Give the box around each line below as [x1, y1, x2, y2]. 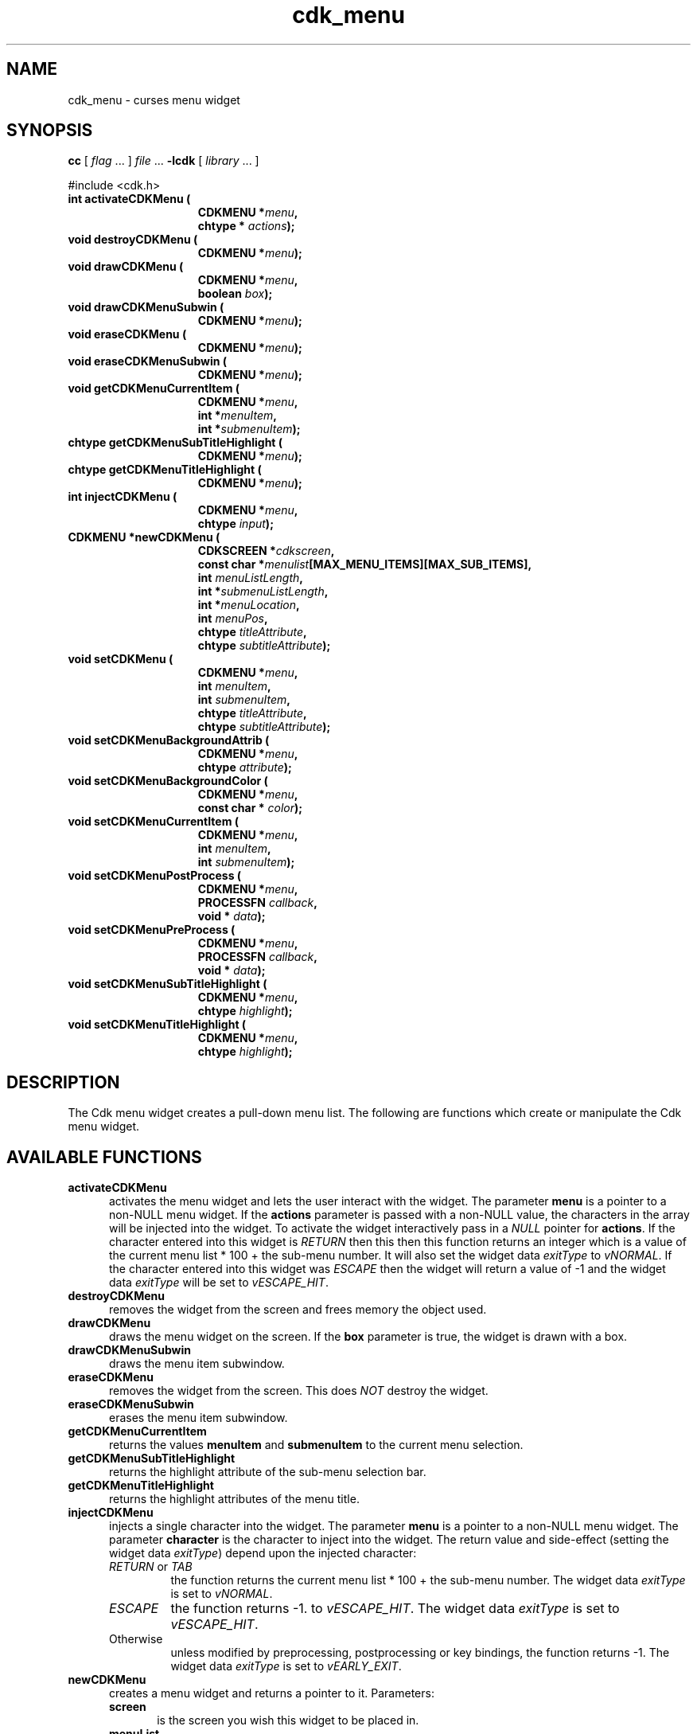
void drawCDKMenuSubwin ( [68, 300, 224, 314]
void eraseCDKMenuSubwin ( [68, 354, 228, 369]
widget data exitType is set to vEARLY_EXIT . [170, 1659, 402, 1673]
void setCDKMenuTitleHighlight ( [68, 1017, 247, 1032]
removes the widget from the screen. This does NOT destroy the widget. [109, 1384, 489, 1398]
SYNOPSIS [6, 120, 93, 141]
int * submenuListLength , [197, 584, 329, 599]
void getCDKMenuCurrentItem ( [68, 381, 240, 396]
